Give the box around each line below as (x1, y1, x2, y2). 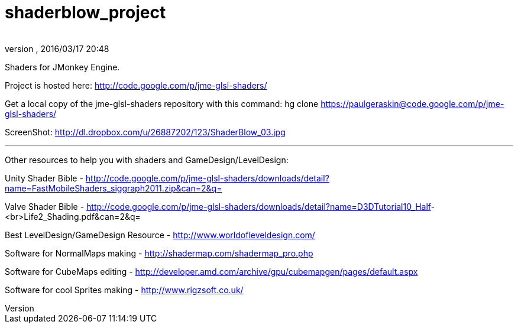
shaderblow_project (5, 2, 166, 22)
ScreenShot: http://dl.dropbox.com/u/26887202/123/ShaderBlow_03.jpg (5, 126, 286, 137)
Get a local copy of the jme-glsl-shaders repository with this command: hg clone (5, 98, 319, 109)
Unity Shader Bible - (5, 173, 83, 183)
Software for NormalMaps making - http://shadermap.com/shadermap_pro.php (5, 248, 313, 258)
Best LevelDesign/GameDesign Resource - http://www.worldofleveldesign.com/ (5, 229, 315, 240)
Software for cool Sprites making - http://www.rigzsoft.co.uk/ (5, 284, 244, 295)
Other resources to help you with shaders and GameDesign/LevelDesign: (5, 154, 289, 165)
